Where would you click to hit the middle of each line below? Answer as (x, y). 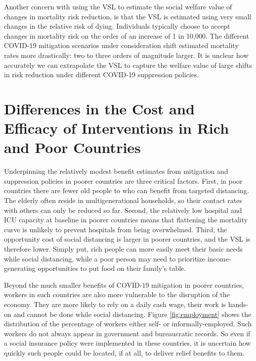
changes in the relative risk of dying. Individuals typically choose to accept (117, 26)
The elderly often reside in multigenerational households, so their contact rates (123, 200)
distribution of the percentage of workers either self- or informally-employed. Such (128, 324)
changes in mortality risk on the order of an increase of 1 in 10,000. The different (127, 35)
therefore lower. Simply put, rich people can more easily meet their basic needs (124, 249)
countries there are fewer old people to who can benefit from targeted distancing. (127, 190)
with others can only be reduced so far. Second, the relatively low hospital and (123, 210)
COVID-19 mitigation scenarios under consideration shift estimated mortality (121, 45)
